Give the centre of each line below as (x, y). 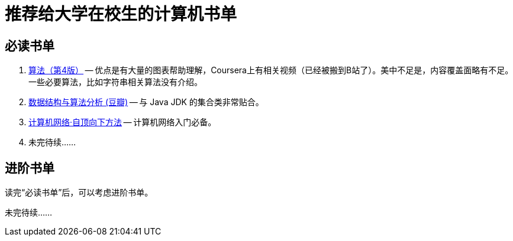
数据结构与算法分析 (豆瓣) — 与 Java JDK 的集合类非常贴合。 (146, 102)
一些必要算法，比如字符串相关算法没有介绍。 (115, 82)
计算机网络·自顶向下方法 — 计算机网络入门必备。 (122, 122)
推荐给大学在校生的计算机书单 (121, 14)
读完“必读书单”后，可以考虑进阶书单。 (79, 193)
